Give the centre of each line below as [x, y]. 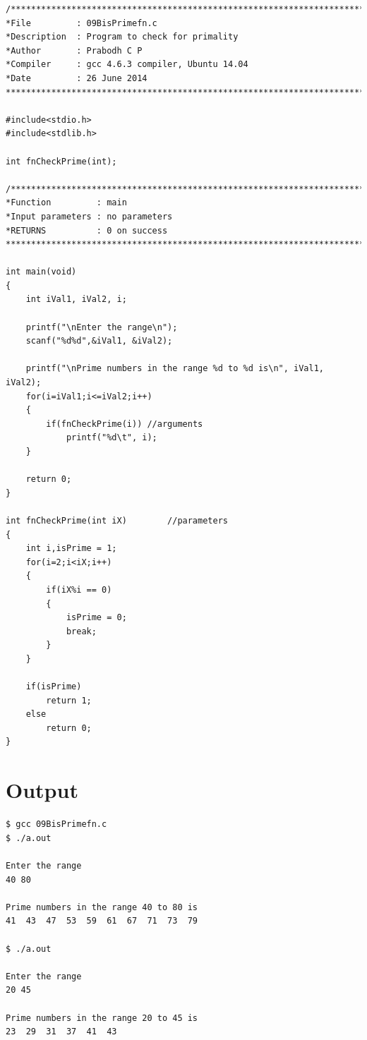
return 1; [69, 700]
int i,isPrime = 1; [71, 549]
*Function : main [66, 203]
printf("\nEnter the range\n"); [102, 327]
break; [81, 631]
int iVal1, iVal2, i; [76, 300]
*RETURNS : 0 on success [87, 230]
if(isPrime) [54, 687]
